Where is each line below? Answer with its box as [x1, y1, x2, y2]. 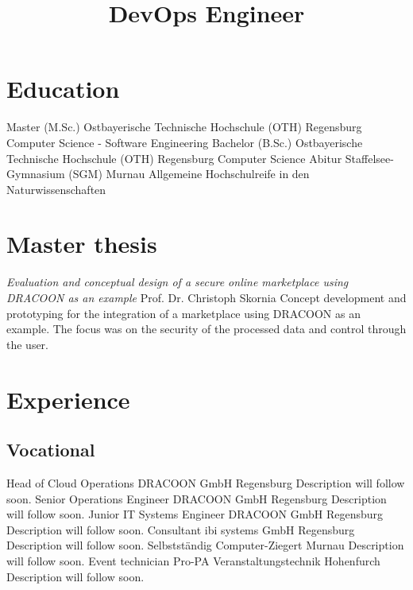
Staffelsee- [345, 149, 394, 166]
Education [6, 72, 120, 105]
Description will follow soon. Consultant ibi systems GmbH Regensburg [6, 521, 355, 538]
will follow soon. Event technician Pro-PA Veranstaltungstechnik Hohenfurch [6, 552, 380, 569]
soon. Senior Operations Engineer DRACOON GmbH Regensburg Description [6, 490, 387, 507]
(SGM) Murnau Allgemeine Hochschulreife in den [68, 165, 310, 182]
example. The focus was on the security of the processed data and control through [6, 320, 407, 337]
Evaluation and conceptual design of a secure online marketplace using [6, 274, 349, 290]
